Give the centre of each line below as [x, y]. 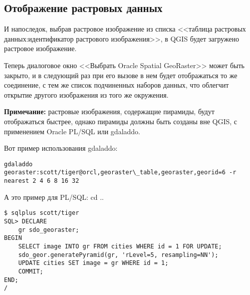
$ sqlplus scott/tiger [42, 213]
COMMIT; [31, 271]
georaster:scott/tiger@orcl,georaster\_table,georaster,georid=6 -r [120, 173]
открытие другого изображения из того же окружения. [86, 94]
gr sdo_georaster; [49, 230]
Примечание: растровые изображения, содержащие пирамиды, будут [109, 111]
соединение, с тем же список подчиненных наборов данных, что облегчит [117, 85]
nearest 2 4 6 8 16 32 [42, 181]
